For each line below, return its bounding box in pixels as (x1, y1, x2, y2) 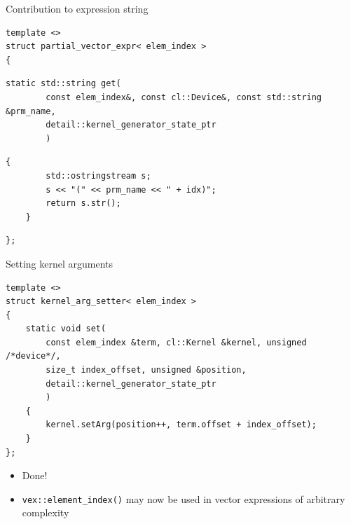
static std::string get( (6, 78, 121, 89)
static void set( (25, 324, 106, 334)
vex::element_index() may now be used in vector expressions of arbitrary (22, 491, 345, 506)
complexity (22, 505, 69, 520)
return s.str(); (46, 198, 121, 209)
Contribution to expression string (6, 1, 149, 15)
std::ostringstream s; (46, 170, 151, 181)
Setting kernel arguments (6, 256, 113, 270)
